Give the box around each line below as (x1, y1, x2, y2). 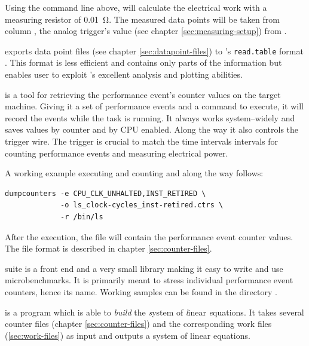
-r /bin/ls (60, 212, 103, 221)
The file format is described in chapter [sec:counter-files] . (5, 242, 212, 255)
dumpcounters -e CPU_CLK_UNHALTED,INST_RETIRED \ (5, 189, 206, 198)
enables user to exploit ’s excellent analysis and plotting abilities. (5, 68, 243, 81)
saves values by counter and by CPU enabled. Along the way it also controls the (5, 123, 299, 136)
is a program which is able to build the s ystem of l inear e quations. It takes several (5, 305, 304, 318)
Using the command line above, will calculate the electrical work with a (5, 1, 267, 13)
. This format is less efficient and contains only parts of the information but (5, 56, 282, 69)
